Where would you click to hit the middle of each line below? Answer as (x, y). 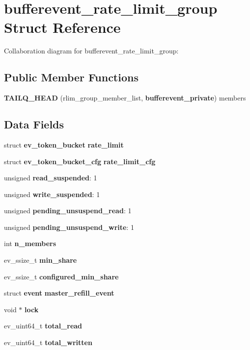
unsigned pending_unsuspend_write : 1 (69, 227)
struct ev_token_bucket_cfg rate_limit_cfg (80, 161)
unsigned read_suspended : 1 (51, 178)
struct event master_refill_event (59, 293)
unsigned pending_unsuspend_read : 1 (68, 211)
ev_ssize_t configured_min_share (61, 276)
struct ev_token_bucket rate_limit (64, 144)
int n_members (30, 243)
